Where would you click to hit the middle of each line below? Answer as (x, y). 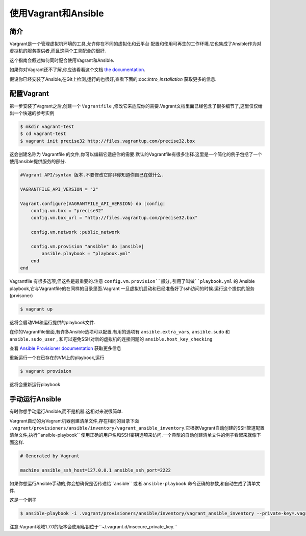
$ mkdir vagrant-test (47, 126)
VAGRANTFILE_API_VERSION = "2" (59, 189)
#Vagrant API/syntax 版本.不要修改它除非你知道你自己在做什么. (92, 175)
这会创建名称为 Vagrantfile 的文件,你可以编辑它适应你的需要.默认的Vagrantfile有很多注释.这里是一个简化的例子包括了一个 (136, 154)
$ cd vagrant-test (43, 134)
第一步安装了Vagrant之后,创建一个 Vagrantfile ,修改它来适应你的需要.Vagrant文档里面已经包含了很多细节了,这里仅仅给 (136, 106)
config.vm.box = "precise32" (67, 210)
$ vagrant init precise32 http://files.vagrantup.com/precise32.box (108, 141)
